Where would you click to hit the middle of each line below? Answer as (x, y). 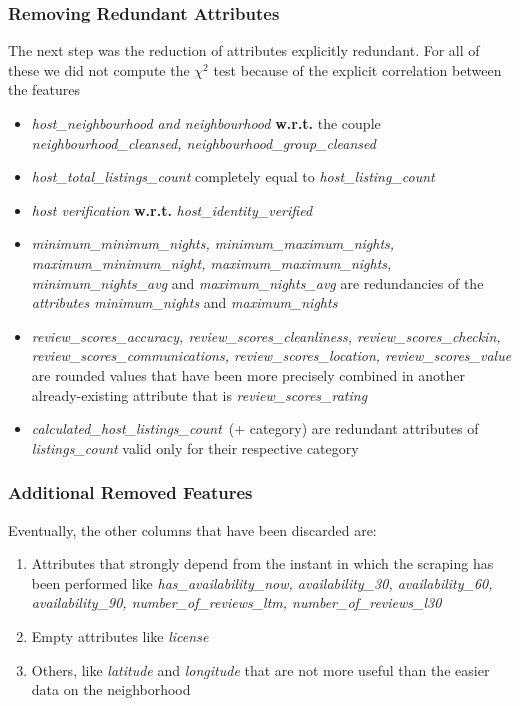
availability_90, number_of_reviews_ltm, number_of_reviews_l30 (236, 602)
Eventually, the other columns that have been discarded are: (192, 529)
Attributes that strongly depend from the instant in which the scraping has (262, 563)
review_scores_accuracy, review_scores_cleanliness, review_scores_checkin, (266, 335)
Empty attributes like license (120, 635)
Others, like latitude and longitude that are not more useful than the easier (260, 669)
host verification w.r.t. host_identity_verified (172, 209)
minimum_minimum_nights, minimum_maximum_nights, (213, 243)
